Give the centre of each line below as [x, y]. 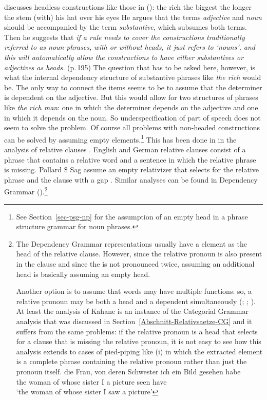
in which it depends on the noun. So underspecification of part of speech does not [132, 117]
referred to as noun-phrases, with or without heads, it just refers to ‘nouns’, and [130, 47]
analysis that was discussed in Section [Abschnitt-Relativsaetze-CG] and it [134, 321]
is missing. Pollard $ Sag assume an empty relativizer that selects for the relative [131, 169]
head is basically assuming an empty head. [83, 274]
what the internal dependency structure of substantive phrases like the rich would [133, 77]
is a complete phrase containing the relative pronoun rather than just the [131, 361]
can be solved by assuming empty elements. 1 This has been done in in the [120, 138]
